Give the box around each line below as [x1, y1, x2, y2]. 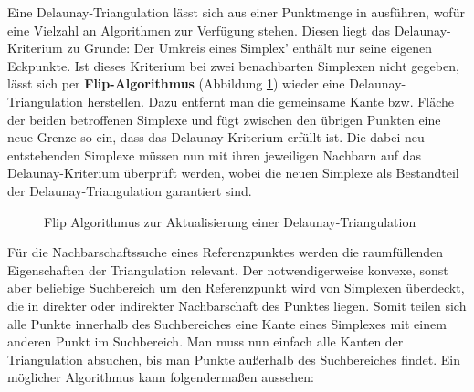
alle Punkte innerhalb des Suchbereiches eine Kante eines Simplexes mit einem [7, 314, 447, 333]
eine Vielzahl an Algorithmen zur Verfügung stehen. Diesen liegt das [7, 20, 390, 39]
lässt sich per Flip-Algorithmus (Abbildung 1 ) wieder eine [7, 74, 345, 93]
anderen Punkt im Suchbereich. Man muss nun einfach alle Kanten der [7, 332, 404, 351]
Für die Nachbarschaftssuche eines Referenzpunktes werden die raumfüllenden [7, 242, 444, 262]
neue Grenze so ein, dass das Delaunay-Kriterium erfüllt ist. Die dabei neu [7, 128, 425, 147]
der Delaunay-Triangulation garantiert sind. [7, 181, 252, 200]
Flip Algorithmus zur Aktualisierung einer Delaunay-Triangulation [44, 211, 416, 231]
